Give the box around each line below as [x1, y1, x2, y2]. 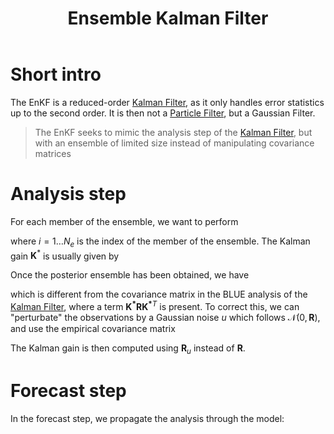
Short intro [10, 63, 102, 86]
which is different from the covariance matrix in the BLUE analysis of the [10, 288, 308, 301]
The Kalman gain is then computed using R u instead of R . [10, 342, 246, 356]
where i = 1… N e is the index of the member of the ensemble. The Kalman [10, 235, 311, 249]
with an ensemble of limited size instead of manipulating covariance [34, 137, 315, 149]
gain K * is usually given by [10, 248, 120, 262]
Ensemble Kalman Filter [67, 7, 269, 30]
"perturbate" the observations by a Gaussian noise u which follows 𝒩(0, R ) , [10, 311, 321, 323]
